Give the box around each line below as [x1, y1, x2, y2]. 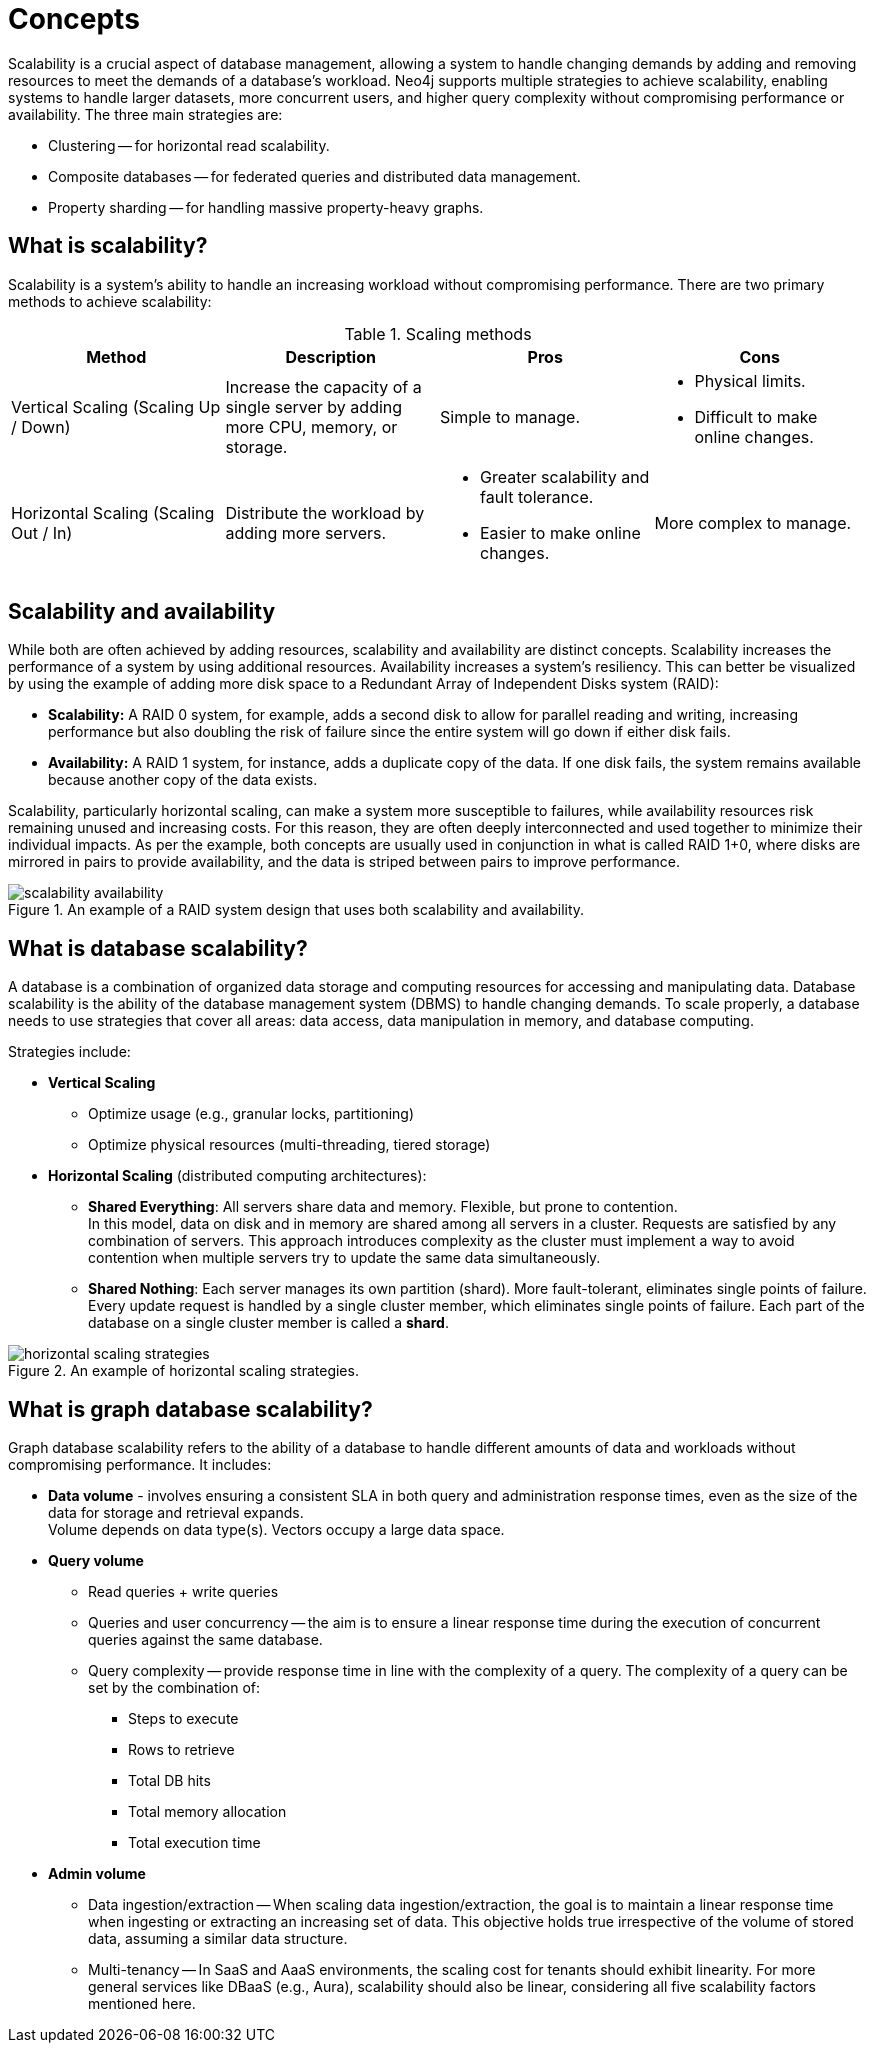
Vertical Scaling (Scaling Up [11, 396, 221, 417]
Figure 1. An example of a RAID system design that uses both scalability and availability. [8, 901, 585, 919]
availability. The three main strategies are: [8, 105, 283, 123]
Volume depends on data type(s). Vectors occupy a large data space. [48, 1521, 505, 1539]
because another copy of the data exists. [48, 771, 318, 789]
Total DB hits [128, 1772, 211, 1790]
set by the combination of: [88, 1679, 261, 1697]
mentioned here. [88, 1995, 196, 2013]
